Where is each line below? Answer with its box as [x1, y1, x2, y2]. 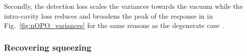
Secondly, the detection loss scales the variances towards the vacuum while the [4, 1, 243, 11]
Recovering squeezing [4, 41, 91, 53]
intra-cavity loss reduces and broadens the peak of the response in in [4, 10, 213, 21]
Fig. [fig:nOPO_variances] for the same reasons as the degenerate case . [4, 20, 225, 30]
